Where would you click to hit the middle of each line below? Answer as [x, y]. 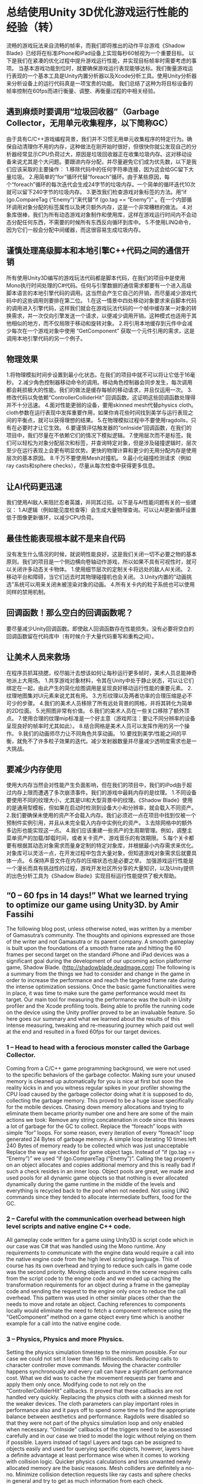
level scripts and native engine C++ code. [69, 1227]
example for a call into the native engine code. [64, 1323]
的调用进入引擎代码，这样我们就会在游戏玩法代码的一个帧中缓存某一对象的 [99, 308]
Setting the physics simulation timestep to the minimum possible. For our [97, 1352]
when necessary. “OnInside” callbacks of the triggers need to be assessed [99, 1430]
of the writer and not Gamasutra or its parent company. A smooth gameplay [100, 942]
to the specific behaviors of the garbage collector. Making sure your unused [101, 1075]
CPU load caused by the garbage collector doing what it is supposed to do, [100, 1094]
